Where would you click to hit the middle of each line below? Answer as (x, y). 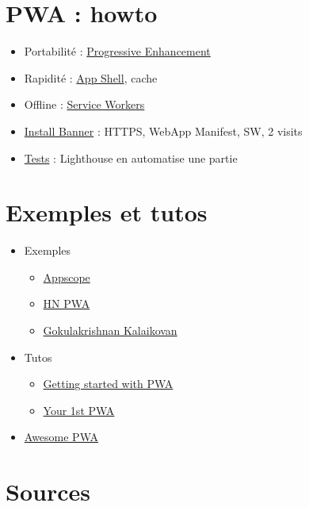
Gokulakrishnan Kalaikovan (110, 330)
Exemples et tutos (107, 212)
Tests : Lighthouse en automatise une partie (131, 157)
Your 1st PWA (79, 410)
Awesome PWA (61, 437)
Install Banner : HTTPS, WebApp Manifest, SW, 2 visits (163, 131)
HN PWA (67, 303)
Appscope (67, 277)
